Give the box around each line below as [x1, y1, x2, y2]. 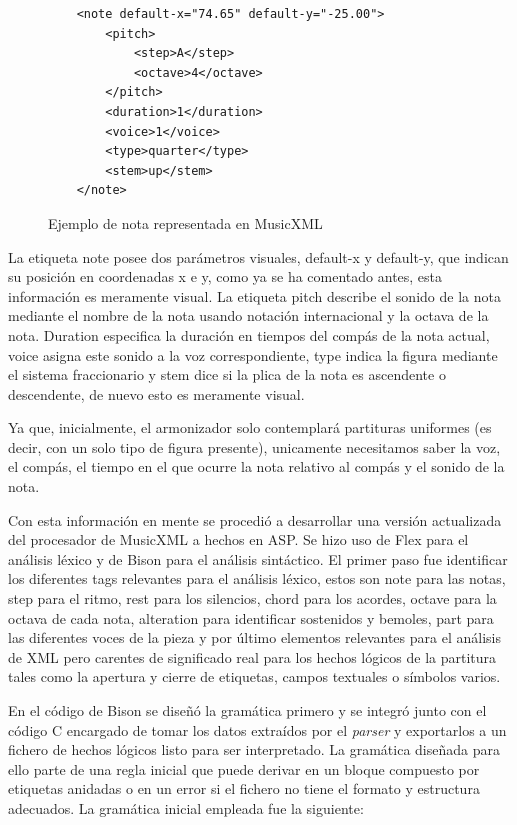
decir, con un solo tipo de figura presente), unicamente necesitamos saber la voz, [8, 436, 501, 457]
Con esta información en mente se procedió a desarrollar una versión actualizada [8, 509, 502, 530]
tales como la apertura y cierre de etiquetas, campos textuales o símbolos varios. [8, 666, 501, 687]
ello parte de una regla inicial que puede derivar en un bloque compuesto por [8, 758, 480, 779]
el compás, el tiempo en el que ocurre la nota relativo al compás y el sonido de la [8, 456, 505, 477]
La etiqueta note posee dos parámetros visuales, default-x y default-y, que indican [8, 246, 509, 267]
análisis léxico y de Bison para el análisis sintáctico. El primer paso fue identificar [8, 548, 508, 569]
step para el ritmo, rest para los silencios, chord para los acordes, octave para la [8, 588, 497, 609]
